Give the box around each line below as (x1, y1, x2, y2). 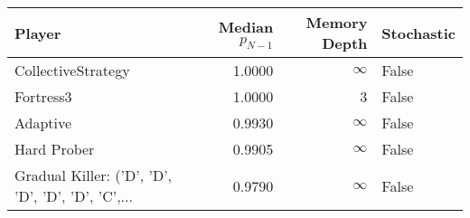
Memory (305, 12, 368, 33)
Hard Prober (14, 138, 95, 159)
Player (14, 22, 61, 43)
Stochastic (381, 22, 456, 43)
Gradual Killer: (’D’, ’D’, (14, 165, 173, 185)
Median (218, 15, 274, 37)
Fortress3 (14, 86, 72, 107)
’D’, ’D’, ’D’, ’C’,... (14, 185, 133, 206)
